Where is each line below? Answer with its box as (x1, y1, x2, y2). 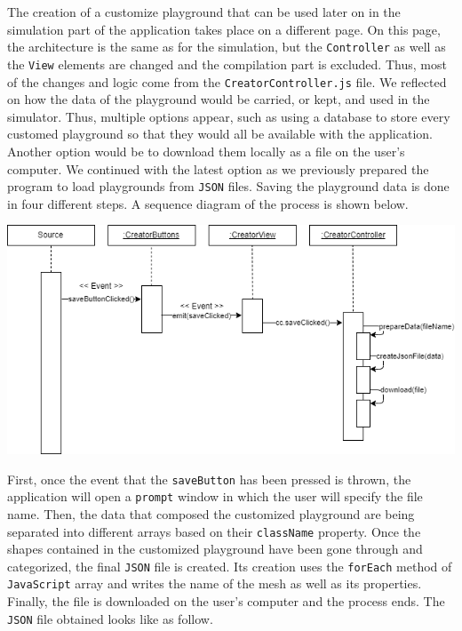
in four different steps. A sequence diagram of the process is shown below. (7, 194, 409, 212)
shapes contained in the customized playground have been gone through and (7, 539, 423, 558)
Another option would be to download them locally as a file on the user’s (7, 141, 405, 160)
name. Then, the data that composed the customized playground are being (7, 504, 415, 523)
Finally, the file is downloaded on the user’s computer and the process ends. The (7, 592, 445, 611)
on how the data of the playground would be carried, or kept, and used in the (7, 90, 430, 108)
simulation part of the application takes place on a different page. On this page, (7, 20, 441, 38)
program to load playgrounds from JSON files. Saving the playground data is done (7, 177, 450, 196)
